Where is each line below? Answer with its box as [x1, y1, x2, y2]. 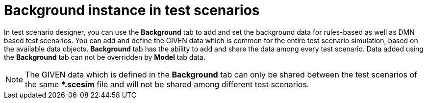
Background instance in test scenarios [4, 2, 260, 19]
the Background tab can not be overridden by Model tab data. [4, 52, 205, 61]
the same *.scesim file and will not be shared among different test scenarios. [25, 79, 309, 89]
